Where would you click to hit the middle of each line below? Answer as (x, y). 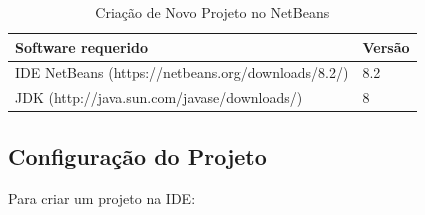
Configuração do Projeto (137, 155)
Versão (386, 46)
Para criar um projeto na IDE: (102, 197)
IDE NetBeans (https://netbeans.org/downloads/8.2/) (182, 72)
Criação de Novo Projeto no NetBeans (212, 12)
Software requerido (82, 46)
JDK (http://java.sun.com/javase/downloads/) (159, 97)
